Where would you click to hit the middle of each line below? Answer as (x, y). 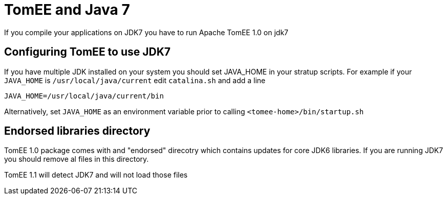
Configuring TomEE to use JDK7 (88, 52)
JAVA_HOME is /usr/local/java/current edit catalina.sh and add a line (135, 80)
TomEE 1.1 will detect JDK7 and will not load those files (96, 175)
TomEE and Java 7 (67, 10)
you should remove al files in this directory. (77, 159)
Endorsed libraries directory (77, 131)
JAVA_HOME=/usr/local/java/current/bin (84, 96)
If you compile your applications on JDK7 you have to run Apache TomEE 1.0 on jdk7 (146, 32)
